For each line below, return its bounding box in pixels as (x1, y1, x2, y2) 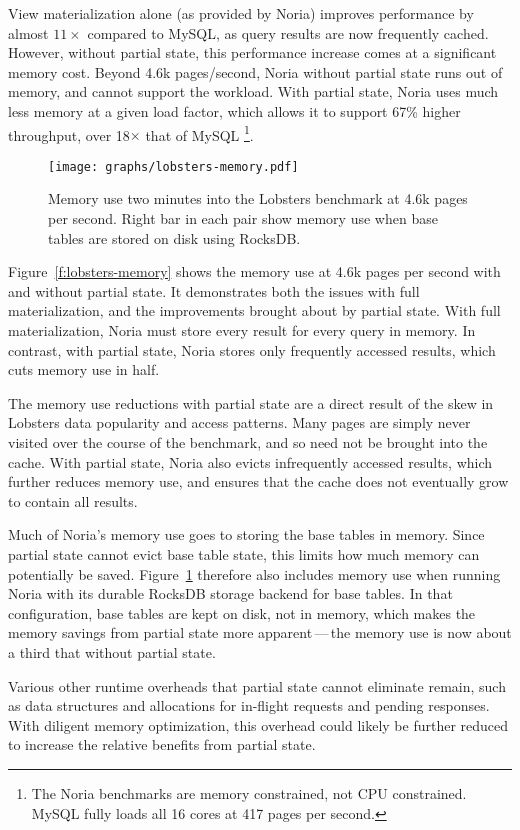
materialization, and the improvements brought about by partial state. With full (8, 300, 501, 321)
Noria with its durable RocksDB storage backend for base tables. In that (8, 583, 453, 604)
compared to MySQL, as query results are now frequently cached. (87, 22, 489, 43)
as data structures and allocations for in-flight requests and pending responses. (8, 695, 490, 716)
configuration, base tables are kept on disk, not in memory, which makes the (8, 602, 476, 623)
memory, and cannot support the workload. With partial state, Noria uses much (8, 81, 499, 102)
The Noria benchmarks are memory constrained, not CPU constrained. (31, 782, 467, 803)
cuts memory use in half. (8, 359, 160, 380)
